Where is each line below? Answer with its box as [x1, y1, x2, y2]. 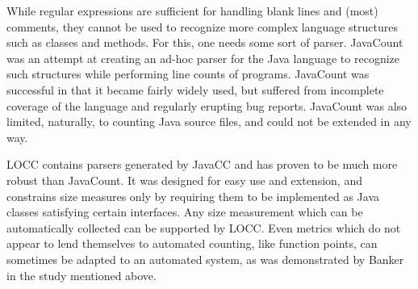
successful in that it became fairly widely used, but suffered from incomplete [6, 81, 384, 98]
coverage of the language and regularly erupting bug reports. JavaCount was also [6, 97, 408, 114]
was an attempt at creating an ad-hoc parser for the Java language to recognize [6, 49, 400, 66]
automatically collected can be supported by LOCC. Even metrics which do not [6, 219, 401, 236]
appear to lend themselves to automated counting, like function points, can [6, 235, 378, 252]
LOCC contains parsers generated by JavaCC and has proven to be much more [6, 156, 398, 173]
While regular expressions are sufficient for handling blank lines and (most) [6, 2, 378, 19]
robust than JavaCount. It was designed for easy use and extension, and [6, 171, 362, 188]
